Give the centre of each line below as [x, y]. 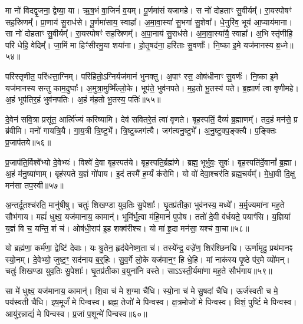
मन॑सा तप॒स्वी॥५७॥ [34, 185]
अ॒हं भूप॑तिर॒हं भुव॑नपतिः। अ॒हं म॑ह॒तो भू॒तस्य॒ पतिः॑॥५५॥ [83, 99]
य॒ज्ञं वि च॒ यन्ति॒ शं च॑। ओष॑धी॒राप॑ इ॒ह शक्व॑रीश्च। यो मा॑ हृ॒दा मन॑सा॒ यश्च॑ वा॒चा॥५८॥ [127, 228]
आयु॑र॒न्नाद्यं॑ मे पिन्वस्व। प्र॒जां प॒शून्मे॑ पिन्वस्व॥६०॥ [76, 314]
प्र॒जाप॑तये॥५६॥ [28, 142]
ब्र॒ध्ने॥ [285, 44]
